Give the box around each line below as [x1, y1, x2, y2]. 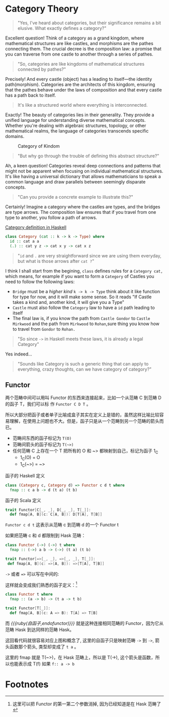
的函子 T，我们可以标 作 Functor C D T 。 [5, 401, 91, 407]
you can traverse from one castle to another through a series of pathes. [5, 51, 153, 57]
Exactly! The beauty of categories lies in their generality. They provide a [5, 112, 154, 118]
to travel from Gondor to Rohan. [12, 326, 75, 332]
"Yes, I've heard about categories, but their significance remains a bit [17, 20, 161, 26]
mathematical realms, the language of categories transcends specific [5, 127, 149, 134]
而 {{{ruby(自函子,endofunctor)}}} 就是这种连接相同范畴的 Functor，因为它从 [5, 620, 164, 626]
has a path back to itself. [5, 92, 56, 98]
